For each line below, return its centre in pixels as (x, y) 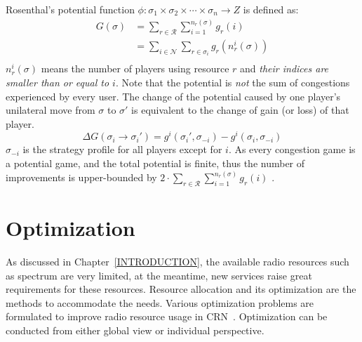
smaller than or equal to (58, 82)
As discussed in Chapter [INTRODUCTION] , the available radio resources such (177, 261)
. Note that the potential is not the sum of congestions (233, 82)
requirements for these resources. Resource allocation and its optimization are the (181, 289)
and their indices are (284, 68)
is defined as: (271, 9)
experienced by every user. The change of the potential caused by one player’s (173, 96)
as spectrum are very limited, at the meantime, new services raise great (159, 275)
